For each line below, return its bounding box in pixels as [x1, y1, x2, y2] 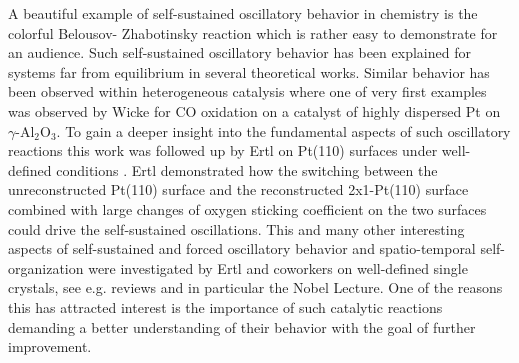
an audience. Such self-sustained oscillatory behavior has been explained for [8, 42, 471, 63]
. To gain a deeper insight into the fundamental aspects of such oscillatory [56, 120, 511, 141]
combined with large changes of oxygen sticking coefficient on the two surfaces [8, 198, 487, 219]
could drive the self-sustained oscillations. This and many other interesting [8, 218, 465, 239]
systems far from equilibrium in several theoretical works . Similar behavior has [8, 61, 490, 82]
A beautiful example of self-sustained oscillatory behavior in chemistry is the [8, 3, 478, 23]
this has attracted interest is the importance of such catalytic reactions [8, 296, 443, 317]
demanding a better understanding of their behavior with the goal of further [8, 316, 476, 337]
